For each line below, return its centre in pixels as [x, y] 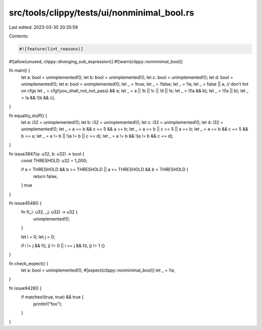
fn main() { [20, 70]
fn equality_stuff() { [28, 115]
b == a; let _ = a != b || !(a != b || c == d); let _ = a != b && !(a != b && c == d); [97, 136]
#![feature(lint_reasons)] [51, 49]
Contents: [19, 36]
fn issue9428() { [25, 288]
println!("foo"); [48, 304]
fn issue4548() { [25, 203]
